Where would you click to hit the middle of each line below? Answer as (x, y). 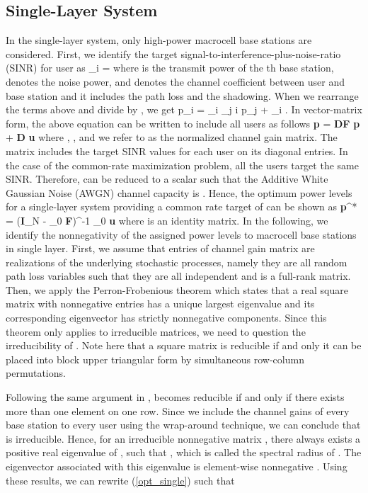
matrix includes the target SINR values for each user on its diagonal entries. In (177, 151)
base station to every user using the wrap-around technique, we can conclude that (183, 425)
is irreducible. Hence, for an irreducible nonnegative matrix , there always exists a (183, 438)
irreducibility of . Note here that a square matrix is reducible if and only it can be (184, 345)
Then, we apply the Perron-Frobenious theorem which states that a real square (177, 289)
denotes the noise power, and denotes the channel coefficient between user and (176, 81)
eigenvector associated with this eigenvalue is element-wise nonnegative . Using (177, 466)
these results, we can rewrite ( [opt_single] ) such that (120, 480)
